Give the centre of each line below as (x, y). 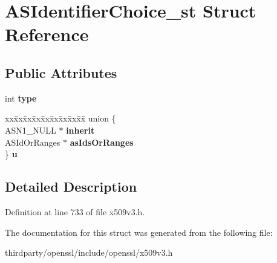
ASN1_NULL (31, 130)
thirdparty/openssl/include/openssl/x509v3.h (89, 252)
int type (21, 98)
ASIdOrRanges (33, 142)
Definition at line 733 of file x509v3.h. (75, 211)
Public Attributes (61, 72)
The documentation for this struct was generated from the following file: (139, 232)
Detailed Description (71, 187)
